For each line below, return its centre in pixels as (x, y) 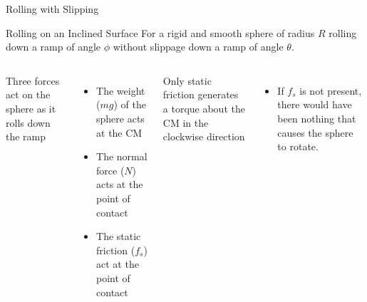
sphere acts (120, 118)
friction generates (201, 94)
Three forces (33, 80)
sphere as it (31, 108)
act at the (118, 264)
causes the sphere (315, 132)
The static (119, 236)
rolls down (28, 122)
